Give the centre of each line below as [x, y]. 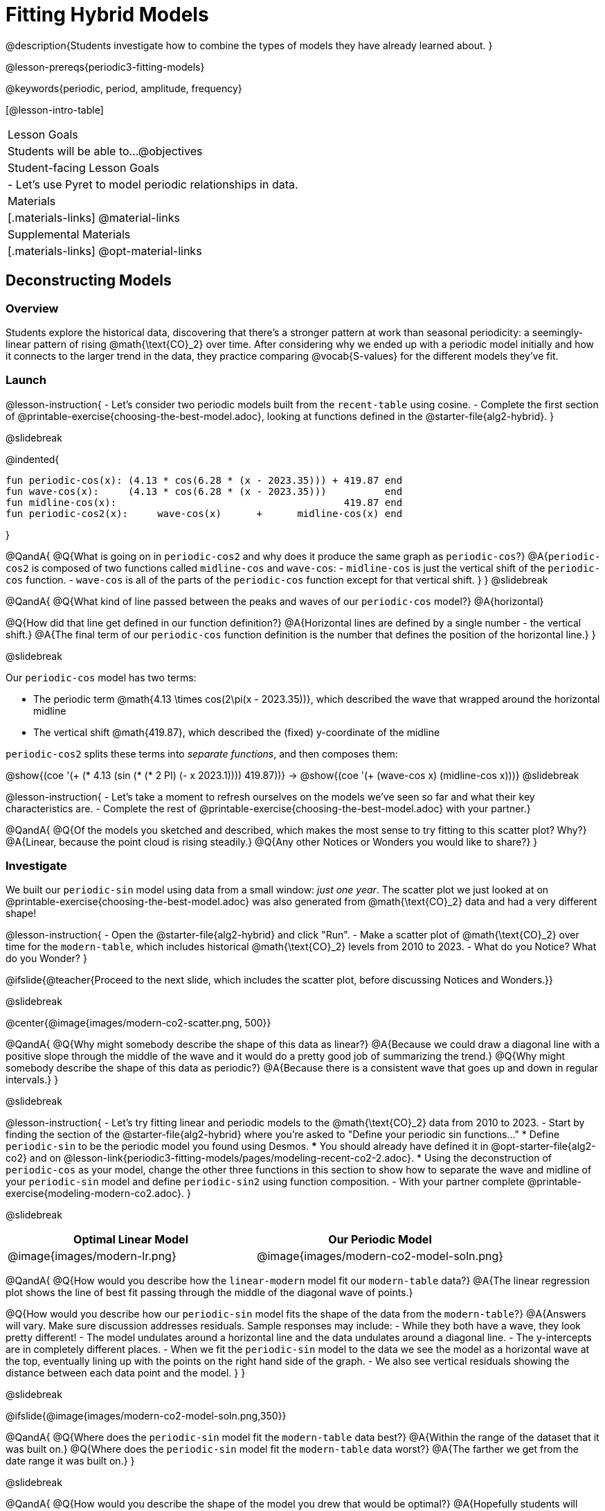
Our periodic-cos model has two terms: [101, 677]
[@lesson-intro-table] [55, 110]
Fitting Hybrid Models [107, 15]
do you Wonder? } [46, 959]
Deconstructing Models [89, 281]
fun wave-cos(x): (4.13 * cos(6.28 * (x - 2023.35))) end [204, 491]
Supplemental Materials [69, 234]
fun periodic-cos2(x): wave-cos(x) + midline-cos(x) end [204, 513]
